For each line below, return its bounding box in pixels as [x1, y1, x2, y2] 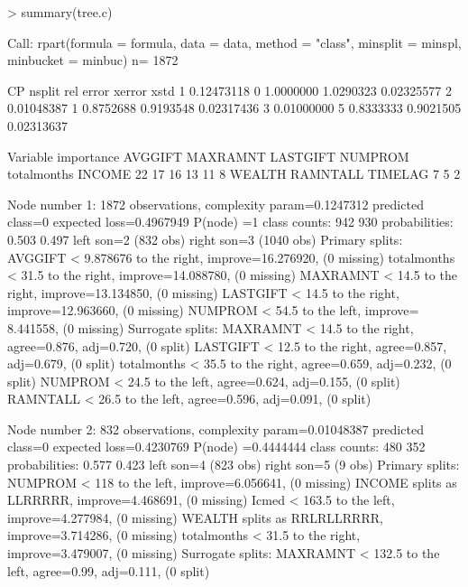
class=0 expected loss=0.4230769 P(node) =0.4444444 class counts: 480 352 [7, 437, 426, 456]
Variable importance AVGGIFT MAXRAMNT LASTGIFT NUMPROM [7, 146, 409, 165]
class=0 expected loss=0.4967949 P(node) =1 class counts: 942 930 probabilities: [7, 212, 454, 231]
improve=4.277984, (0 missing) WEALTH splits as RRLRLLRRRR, [7, 508, 383, 526]
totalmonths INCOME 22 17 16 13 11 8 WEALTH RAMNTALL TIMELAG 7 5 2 [7, 164, 461, 183]
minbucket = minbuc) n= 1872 [7, 51, 179, 70]
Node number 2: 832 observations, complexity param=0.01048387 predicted [7, 419, 424, 438]
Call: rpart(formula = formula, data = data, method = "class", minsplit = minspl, [7, 33, 462, 51]
